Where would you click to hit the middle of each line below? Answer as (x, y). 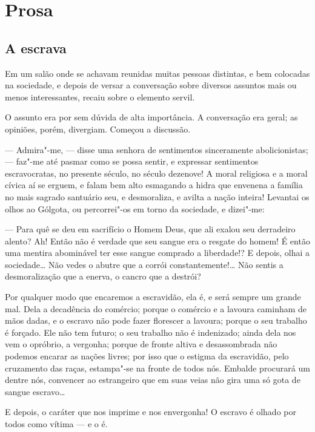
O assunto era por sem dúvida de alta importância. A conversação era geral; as (151, 117)
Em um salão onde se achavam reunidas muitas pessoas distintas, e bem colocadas (157, 73)
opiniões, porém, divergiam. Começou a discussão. (98, 129)
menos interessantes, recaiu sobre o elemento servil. (100, 97)
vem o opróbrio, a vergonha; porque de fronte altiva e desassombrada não (141, 344)
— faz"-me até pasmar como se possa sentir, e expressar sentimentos (132, 161)
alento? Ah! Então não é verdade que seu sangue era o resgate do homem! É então (157, 241)
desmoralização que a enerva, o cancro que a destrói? (103, 276)
